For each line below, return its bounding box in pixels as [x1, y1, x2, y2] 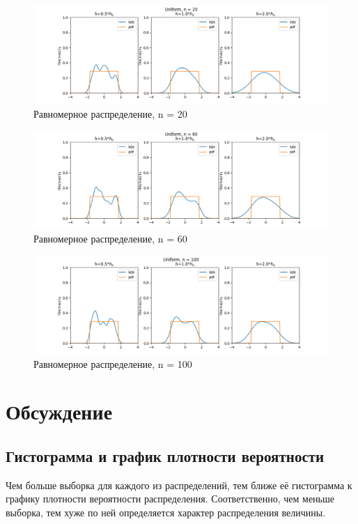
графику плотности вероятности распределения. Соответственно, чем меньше [6, 491, 334, 506]
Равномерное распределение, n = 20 [33, 106, 187, 121]
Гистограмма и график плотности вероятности [6, 445, 325, 466]
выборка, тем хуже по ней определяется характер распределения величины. [6, 504, 326, 519]
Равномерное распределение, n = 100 [33, 356, 192, 371]
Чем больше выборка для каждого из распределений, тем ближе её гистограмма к [6, 477, 352, 492]
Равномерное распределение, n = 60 [33, 231, 187, 246]
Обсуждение [6, 397, 113, 426]
